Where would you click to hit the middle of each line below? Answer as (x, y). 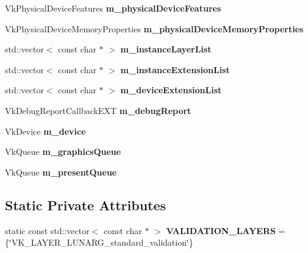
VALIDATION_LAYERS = (226, 230)
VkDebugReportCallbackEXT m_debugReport (98, 110)
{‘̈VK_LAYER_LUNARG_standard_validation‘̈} (99, 242)
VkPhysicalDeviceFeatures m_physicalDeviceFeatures (113, 8)
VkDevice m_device (45, 131)
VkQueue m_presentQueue (61, 172)
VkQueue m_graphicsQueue (63, 151)
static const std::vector (47, 230)
